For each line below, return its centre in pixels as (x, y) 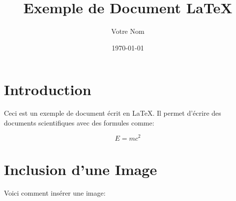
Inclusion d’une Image (81, 169)
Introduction (48, 89)
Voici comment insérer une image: (55, 192)
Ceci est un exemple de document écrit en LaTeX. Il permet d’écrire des (113, 113)
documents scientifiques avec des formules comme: (79, 122)
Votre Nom (128, 31)
